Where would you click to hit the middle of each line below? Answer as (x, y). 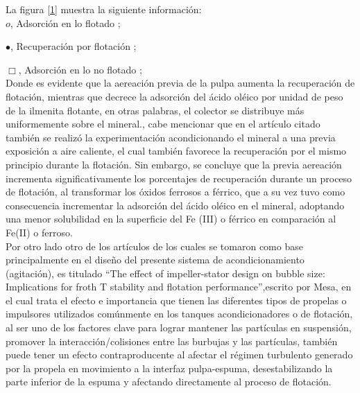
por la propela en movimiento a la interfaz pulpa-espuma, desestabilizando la (169, 368)
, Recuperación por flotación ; (74, 46)
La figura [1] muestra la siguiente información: (104, 9)
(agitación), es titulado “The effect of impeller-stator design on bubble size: (165, 273)
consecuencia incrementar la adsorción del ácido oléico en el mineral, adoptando (175, 205)
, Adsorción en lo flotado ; (65, 23)
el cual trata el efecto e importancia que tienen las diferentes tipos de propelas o (176, 300)
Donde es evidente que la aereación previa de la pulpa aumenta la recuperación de (180, 83)
